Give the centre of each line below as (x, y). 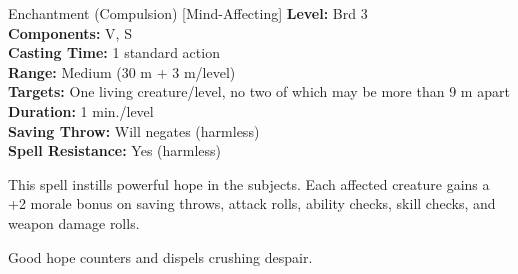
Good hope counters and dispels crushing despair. (160, 256)
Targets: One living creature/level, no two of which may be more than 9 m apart (259, 91)
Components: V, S (70, 32)
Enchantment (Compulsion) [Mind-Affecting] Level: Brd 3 (188, 13)
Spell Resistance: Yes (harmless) (115, 150)
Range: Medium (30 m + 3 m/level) (122, 71)
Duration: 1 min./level (81, 110)
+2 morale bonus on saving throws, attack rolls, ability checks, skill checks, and (252, 203)
